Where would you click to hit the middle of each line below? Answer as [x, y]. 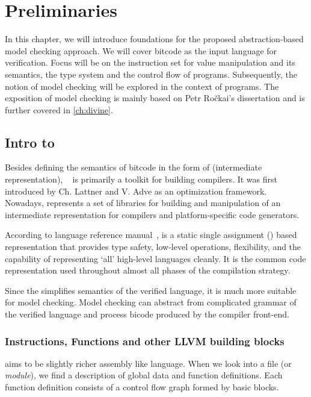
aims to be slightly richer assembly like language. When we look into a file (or [148, 363]
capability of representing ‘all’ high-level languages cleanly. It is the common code [155, 258]
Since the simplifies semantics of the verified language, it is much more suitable [151, 290]
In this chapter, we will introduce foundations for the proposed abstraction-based [154, 39]
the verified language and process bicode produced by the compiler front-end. [147, 314]
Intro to [30, 142]
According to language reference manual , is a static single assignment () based [151, 235]
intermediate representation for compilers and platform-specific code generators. [152, 214]
